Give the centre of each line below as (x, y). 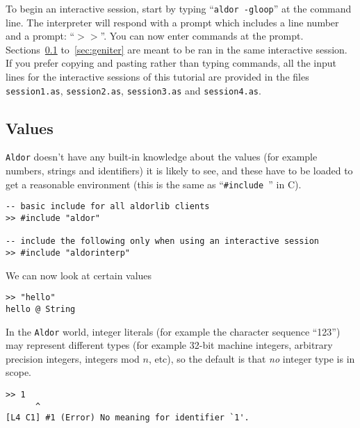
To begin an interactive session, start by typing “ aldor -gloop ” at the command (179, 8)
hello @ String (41, 309)
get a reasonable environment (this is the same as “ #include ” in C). (154, 184)
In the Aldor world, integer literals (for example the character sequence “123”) (173, 331)
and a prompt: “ (40, 36)
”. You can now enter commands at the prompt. (202, 36)
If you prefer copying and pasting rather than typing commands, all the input (171, 63)
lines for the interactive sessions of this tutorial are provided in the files (157, 77)
